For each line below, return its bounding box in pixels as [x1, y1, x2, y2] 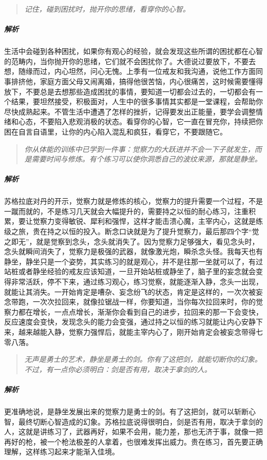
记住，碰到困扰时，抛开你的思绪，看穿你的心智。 [24, 4, 190, 14]
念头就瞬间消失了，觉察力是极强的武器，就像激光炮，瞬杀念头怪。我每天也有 [4, 246, 263, 257]
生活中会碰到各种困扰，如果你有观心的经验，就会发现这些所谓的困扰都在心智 [4, 46, 263, 56]
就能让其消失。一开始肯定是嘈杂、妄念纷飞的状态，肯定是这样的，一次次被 [4, 286, 256, 297]
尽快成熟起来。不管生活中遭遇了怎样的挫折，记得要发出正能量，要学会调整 [4, 106, 256, 117]
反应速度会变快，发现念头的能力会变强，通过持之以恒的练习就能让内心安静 [4, 316, 256, 327]
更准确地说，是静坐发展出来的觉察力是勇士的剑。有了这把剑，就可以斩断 [4, 406, 249, 416]
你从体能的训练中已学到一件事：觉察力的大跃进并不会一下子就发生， [24, 143, 255, 154]
